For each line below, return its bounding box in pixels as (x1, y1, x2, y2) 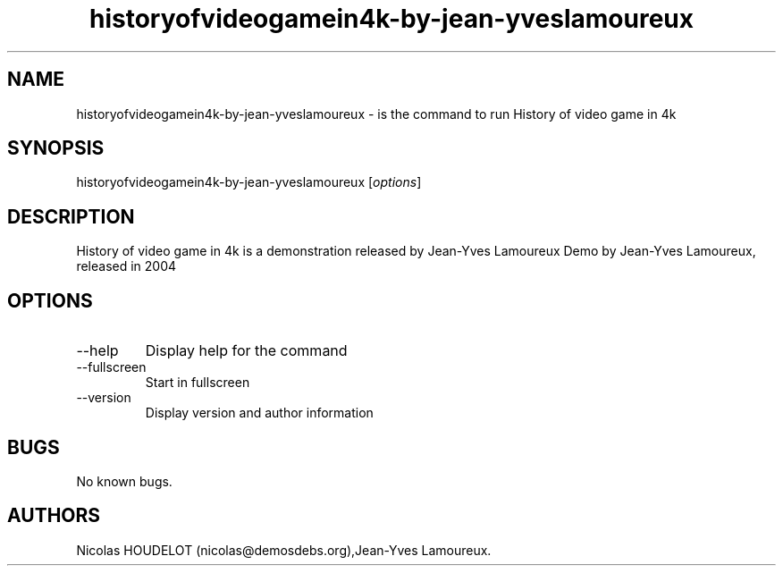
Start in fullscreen (145, 375, 250, 391)
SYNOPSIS (7, 137, 105, 160)
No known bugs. (76, 473, 173, 489)
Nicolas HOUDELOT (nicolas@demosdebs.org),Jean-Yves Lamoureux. (76, 542, 492, 558)
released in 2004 (76, 258, 177, 274)
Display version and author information (145, 405, 374, 421)
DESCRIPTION (7, 205, 135, 228)
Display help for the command (145, 341, 348, 360)
